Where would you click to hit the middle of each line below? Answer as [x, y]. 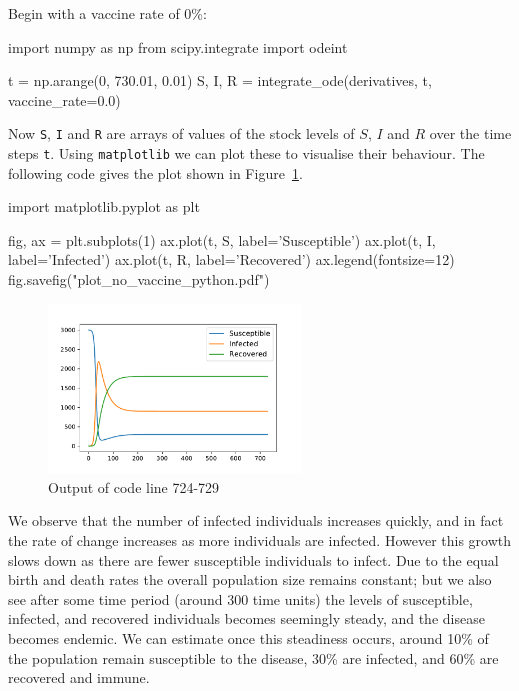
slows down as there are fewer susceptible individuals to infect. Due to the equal [253, 559]
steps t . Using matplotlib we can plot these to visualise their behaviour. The [246, 153]
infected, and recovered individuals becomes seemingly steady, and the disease [246, 618]
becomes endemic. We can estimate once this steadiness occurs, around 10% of [248, 638]
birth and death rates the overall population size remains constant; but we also [250, 579]
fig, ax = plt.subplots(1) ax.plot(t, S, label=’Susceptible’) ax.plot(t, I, [222, 239]
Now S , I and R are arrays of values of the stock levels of [181, 133]
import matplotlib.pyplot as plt [104, 206]
